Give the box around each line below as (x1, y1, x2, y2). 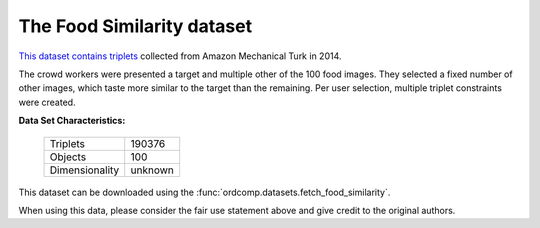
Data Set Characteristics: (18, 115, 126, 127)
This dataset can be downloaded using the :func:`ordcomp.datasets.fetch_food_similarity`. (18, 186, 391, 198)
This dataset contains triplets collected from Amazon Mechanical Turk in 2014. (18, 50, 342, 62)
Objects (49, 150, 87, 164)
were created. (18, 96, 76, 108)
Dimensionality (49, 163, 120, 177)
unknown (130, 163, 175, 177)
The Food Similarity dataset (18, 15, 253, 37)
